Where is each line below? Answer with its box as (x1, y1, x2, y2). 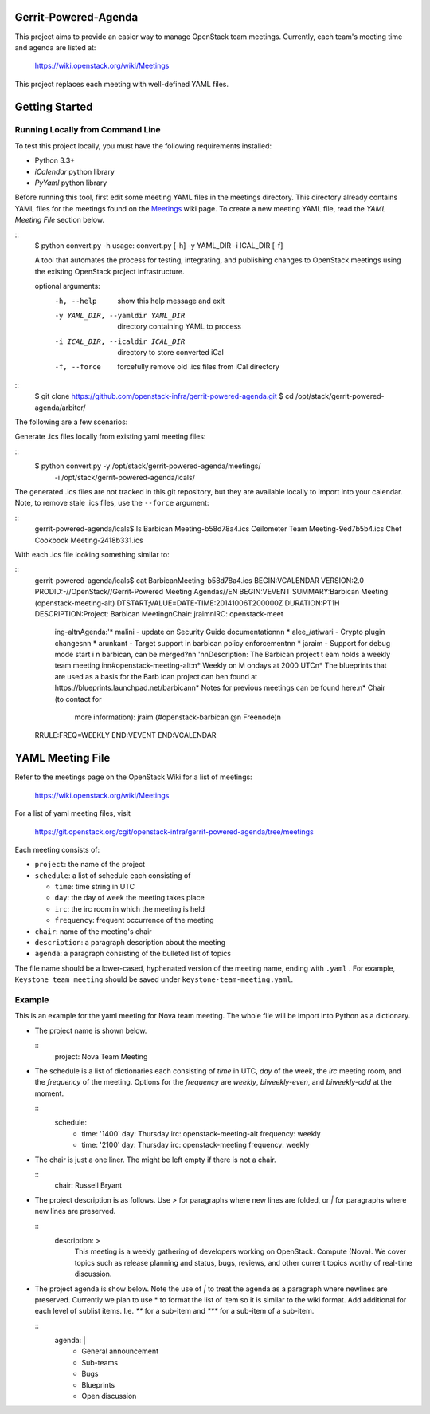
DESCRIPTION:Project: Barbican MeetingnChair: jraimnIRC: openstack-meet (34, 609, 284, 618)
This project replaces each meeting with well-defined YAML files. (14, 79, 229, 89)
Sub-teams (81, 1357, 119, 1367)
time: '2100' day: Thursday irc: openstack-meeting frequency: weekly (81, 1140, 310, 1150)
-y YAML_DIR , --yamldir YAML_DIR (54, 311, 186, 320)
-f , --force (54, 363, 101, 372)
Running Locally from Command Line (14, 124, 161, 136)
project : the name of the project (34, 860, 146, 869)
